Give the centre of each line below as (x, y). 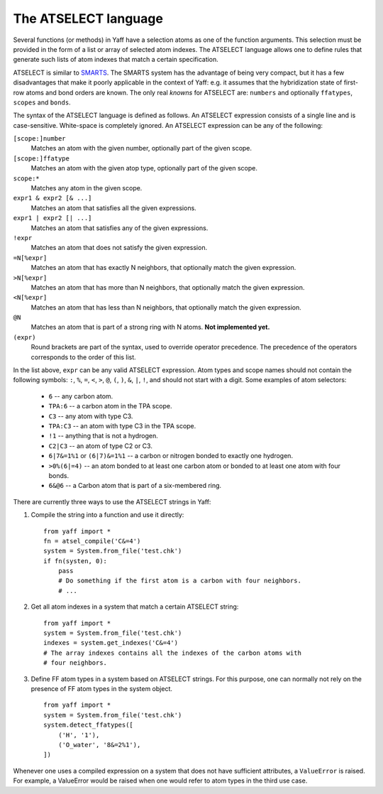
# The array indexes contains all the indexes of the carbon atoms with (172, 653)
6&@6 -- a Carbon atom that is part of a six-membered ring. (135, 486)
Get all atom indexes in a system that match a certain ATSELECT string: (135, 607)
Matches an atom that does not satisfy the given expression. (119, 248)
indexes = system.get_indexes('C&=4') (111, 643)
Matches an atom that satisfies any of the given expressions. (120, 228)
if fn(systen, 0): (76, 561)
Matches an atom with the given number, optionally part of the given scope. (141, 148)
